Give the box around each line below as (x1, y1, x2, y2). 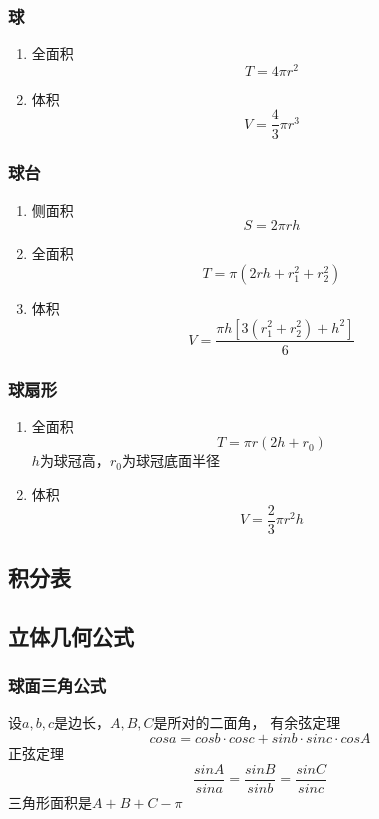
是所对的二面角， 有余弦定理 (153, 712, 341, 733)
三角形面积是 (8, 791, 92, 812)
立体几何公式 (8, 620, 134, 651)
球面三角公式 (8, 673, 107, 698)
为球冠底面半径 (121, 450, 220, 471)
